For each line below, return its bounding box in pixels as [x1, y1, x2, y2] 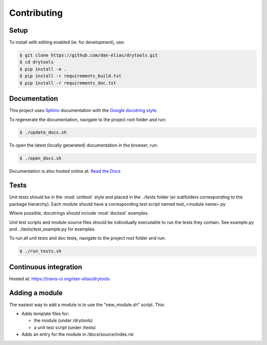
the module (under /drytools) [34, 317, 93, 323]
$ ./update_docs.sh [19, 130, 67, 135]
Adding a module [9, 289, 63, 297]
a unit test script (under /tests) [34, 324, 96, 330]
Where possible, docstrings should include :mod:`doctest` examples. [9, 210, 149, 216]
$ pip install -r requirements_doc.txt [19, 80, 116, 86]
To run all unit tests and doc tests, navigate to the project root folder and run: [9, 235, 166, 241]
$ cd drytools [19, 59, 54, 65]
